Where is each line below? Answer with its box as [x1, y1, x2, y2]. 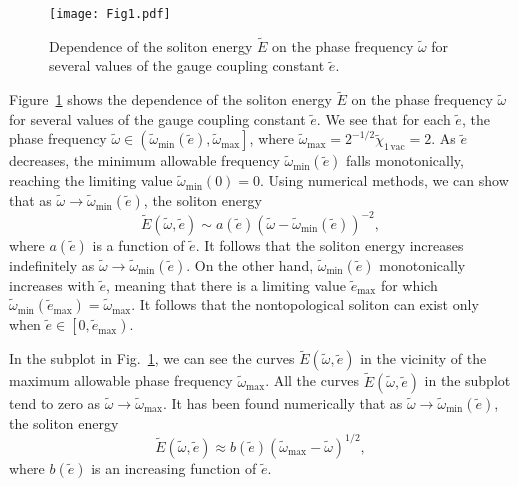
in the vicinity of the [360, 348, 487, 369]
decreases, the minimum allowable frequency [9, 150, 280, 171]
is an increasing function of [91, 457, 257, 478]
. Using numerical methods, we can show [260, 170, 509, 191]
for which [380, 274, 438, 295]
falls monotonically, [346, 150, 464, 171]
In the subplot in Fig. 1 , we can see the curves [9, 348, 295, 369]
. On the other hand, [186, 254, 314, 275]
